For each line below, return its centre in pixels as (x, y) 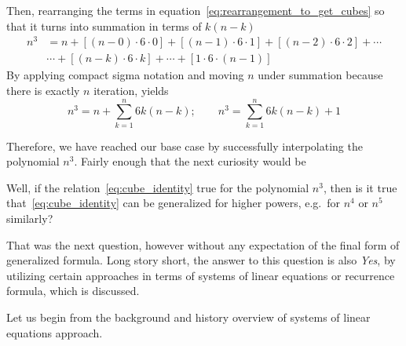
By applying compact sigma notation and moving (125, 75)
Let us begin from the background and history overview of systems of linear (188, 317)
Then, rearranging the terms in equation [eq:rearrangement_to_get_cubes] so (196, 10)
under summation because (320, 75)
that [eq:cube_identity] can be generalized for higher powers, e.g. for (173, 203)
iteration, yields (131, 90)
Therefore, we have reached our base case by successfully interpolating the (185, 146)
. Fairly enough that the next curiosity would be (190, 161)
